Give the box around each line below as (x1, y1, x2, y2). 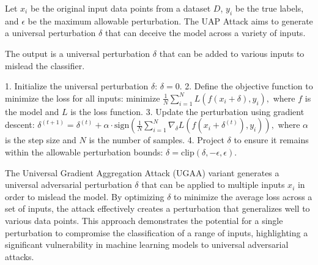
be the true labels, (235, 2, 304, 14)
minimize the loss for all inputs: (5, 91, 124, 104)
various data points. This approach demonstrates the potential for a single (5, 214, 283, 226)
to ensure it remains (234, 133, 309, 146)
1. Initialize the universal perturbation (5, 80, 149, 92)
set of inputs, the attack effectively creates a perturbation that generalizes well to (5, 202, 310, 215)
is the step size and (5, 133, 76, 146)
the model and (5, 105, 59, 118)
